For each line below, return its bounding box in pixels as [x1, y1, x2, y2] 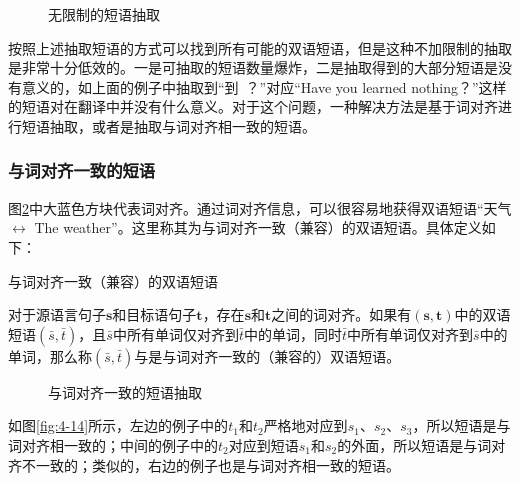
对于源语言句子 [8, 304, 106, 325]
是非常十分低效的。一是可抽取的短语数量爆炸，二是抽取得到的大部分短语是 [8, 57, 498, 78]
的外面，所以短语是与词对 [337, 434, 506, 455]
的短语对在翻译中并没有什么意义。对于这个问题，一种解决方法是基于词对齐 [8, 96, 498, 117]
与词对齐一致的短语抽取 [48, 381, 202, 402]
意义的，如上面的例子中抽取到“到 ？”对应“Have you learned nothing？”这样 [21, 76, 507, 97]
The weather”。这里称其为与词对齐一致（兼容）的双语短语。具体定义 [34, 217, 482, 238]
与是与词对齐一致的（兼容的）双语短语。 [134, 345, 401, 366]
